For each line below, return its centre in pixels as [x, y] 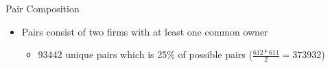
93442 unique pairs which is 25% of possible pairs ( [145, 54]
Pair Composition [43, 8]
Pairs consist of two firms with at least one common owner [145, 31]
